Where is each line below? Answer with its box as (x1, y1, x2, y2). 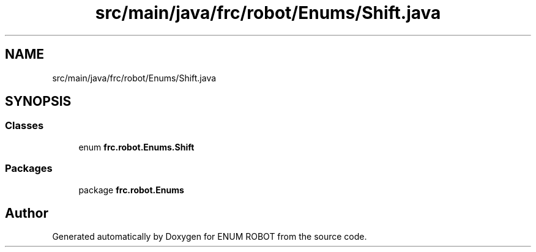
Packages (5, 162, 53, 175)
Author (5, 205, 48, 221)
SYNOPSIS (5, 94, 72, 109)
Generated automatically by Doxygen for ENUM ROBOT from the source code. (52, 231, 367, 242)
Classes (5, 119, 44, 132)
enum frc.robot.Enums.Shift (78, 141, 195, 152)
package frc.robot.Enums (78, 184, 184, 195)
